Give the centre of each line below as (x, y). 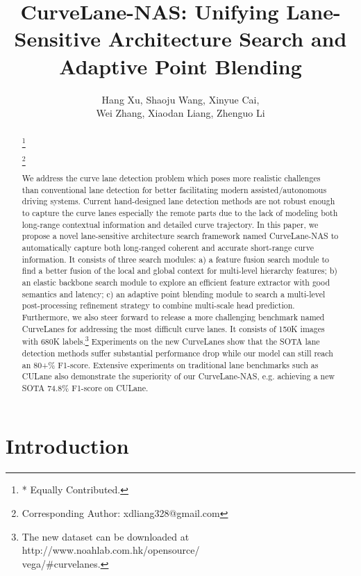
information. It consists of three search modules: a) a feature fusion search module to (176, 259)
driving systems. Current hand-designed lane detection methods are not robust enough (178, 201)
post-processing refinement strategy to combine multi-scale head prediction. (158, 305)
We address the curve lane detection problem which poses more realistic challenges (171, 178)
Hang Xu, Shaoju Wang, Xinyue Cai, (180, 99)
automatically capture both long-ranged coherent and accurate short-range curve (168, 247)
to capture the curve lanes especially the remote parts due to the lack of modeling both (180, 213)
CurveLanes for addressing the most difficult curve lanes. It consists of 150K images (173, 328)
